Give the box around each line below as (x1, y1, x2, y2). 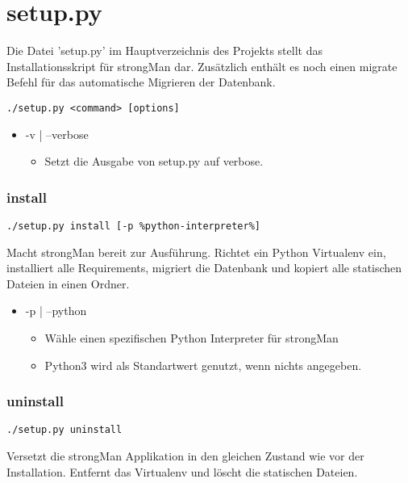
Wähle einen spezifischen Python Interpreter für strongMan (44, 330, 339, 346)
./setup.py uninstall (6, 424, 123, 436)
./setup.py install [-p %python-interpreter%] (6, 220, 260, 232)
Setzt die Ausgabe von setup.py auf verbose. (44, 153, 264, 170)
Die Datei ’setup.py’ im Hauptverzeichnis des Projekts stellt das (6, 42, 323, 59)
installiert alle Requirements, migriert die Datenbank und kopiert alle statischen (6, 259, 402, 276)
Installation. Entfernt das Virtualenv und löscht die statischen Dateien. (6, 463, 358, 480)
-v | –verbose (25, 125, 89, 142)
